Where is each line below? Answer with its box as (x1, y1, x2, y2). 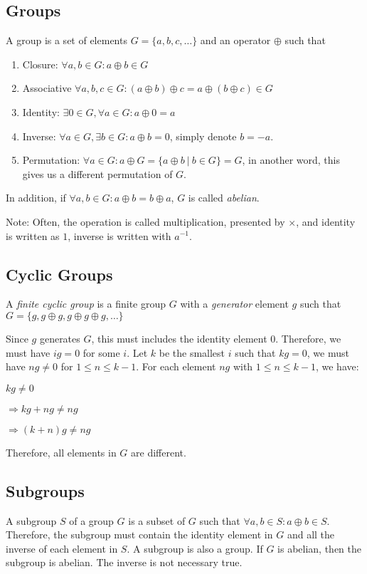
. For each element (136, 359, 216, 374)
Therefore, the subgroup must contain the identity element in (6, 527, 273, 542)
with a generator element (180, 296, 289, 311)
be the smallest (159, 345, 225, 360)
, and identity (296, 214, 356, 229)
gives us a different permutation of (22, 166, 173, 181)
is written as (6, 228, 60, 243)
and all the (287, 527, 335, 542)
